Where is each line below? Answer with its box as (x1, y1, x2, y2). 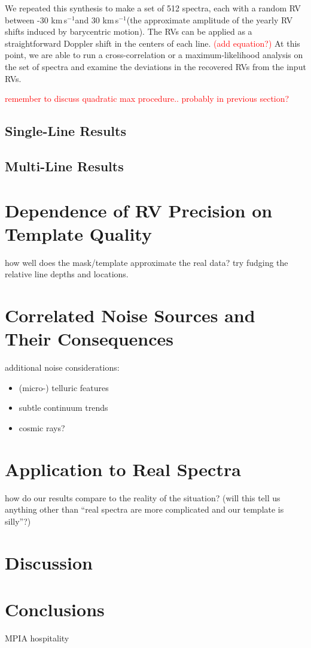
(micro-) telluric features (19, 381, 109, 393)
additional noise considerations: (5, 361, 120, 374)
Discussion (5, 550, 93, 574)
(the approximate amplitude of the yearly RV (126, 13, 293, 26)
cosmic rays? (19, 421, 65, 434)
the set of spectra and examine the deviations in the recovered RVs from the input (5, 60, 306, 72)
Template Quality (5, 221, 152, 246)
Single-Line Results (5, 122, 126, 140)
